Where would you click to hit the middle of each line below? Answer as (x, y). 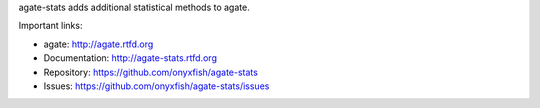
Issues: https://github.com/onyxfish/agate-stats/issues (156, 86)
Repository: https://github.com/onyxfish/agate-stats (151, 72)
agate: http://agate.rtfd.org (98, 44)
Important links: (50, 26)
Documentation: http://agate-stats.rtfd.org (130, 58)
